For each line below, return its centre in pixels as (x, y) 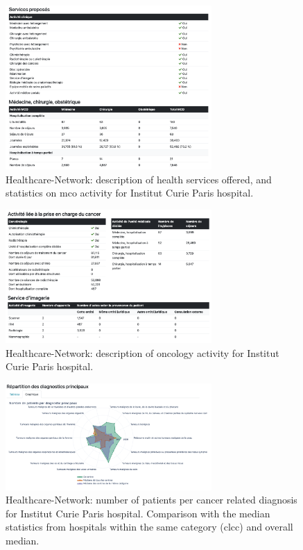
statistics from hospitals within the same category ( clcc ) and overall (149, 527)
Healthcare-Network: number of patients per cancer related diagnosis (151, 500)
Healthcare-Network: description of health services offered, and (139, 179)
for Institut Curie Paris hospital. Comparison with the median (138, 513)
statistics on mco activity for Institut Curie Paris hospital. (130, 193)
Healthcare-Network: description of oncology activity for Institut (142, 352)
